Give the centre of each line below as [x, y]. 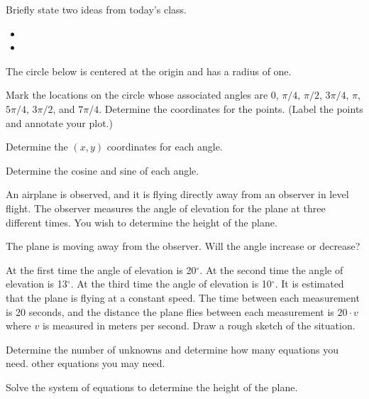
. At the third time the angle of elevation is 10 [171, 284]
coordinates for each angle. [165, 147]
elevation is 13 [37, 284]
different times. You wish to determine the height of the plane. [142, 222]
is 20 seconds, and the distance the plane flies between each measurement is [170, 311]
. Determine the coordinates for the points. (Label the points [231, 108]
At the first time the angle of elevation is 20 [101, 269]
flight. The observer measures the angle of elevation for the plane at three [166, 208]
